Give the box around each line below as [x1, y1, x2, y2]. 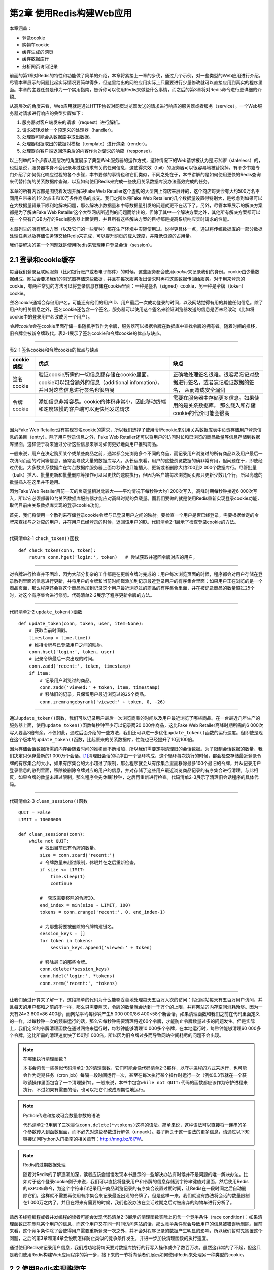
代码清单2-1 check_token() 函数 [9, 535, 79, 542]
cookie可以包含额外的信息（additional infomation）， [38, 379, 163, 386]
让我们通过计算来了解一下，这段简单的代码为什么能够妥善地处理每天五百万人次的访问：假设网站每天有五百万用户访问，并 [9, 997, 263, 1003]
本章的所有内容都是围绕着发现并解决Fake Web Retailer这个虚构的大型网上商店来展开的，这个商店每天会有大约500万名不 [9, 188, 260, 194]
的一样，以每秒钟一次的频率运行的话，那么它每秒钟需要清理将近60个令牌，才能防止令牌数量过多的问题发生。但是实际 [9, 1018, 255, 1024]
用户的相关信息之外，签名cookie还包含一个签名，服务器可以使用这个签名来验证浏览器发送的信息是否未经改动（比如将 [9, 306, 255, 312]
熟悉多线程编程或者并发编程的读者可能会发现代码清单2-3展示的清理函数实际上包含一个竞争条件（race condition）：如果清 [9, 1214, 262, 1220]
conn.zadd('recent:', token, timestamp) [28, 663, 131, 669]
